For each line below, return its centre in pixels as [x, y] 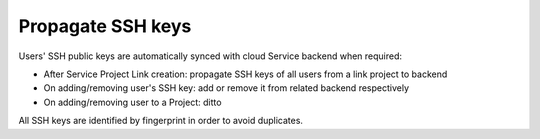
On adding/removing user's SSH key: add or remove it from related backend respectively [226, 88]
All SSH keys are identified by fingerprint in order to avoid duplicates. [161, 121]
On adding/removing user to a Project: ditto [132, 102]
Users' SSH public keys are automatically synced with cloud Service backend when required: [210, 56]
